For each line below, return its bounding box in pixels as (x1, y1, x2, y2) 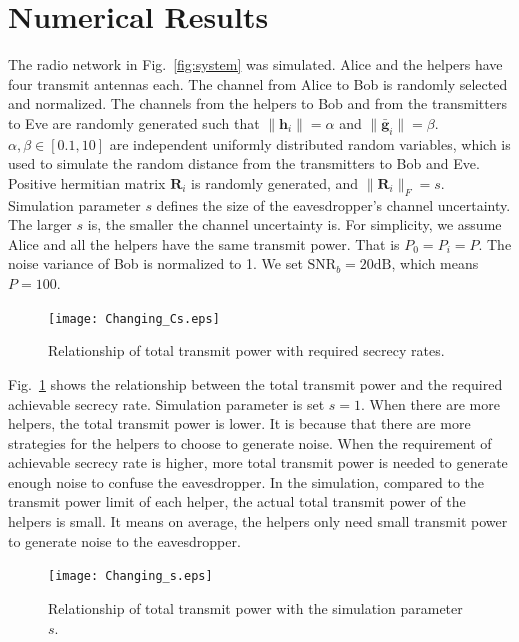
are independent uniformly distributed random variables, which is (109, 133, 511, 154)
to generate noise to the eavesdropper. (8, 530, 241, 551)
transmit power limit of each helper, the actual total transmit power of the (8, 491, 466, 512)
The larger (8, 214, 72, 235)
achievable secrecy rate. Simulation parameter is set (8, 393, 325, 414)
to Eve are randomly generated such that (8, 112, 260, 133)
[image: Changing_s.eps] (48, 569, 213, 584)
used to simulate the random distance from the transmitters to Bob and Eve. (8, 153, 480, 174)
